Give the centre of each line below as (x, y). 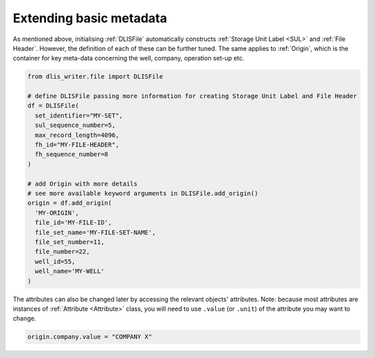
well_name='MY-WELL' (70, 271)
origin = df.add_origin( (70, 203)
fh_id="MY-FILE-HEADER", (77, 145)
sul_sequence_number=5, (75, 125)
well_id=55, (55, 261)
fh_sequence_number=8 (72, 154)
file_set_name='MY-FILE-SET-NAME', (95, 232)
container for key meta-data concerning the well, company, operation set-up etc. (128, 58)
